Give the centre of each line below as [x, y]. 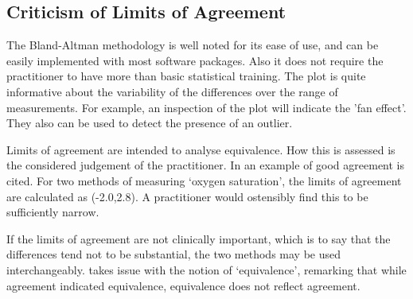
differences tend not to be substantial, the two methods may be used [173, 254]
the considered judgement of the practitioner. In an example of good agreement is [206, 165]
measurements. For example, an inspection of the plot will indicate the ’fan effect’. [206, 107]
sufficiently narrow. [53, 212]
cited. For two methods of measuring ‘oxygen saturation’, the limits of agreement [204, 180]
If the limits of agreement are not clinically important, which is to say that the [199, 238]
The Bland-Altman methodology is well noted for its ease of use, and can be [193, 45]
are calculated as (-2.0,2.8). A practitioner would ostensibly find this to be [187, 196]
